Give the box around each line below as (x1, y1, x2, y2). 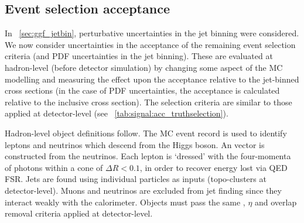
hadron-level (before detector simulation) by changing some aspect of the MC (5, 61, 283, 73)
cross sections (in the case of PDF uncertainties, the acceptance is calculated (5, 84, 280, 97)
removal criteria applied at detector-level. (5, 207, 153, 219)
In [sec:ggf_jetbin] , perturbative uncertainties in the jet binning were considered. (5, 27, 299, 39)
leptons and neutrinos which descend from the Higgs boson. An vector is (5, 138, 265, 150)
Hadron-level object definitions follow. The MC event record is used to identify (5, 126, 287, 139)
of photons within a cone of (5, 161, 103, 173)
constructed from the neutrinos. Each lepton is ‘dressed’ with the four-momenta (5, 150, 291, 162)
